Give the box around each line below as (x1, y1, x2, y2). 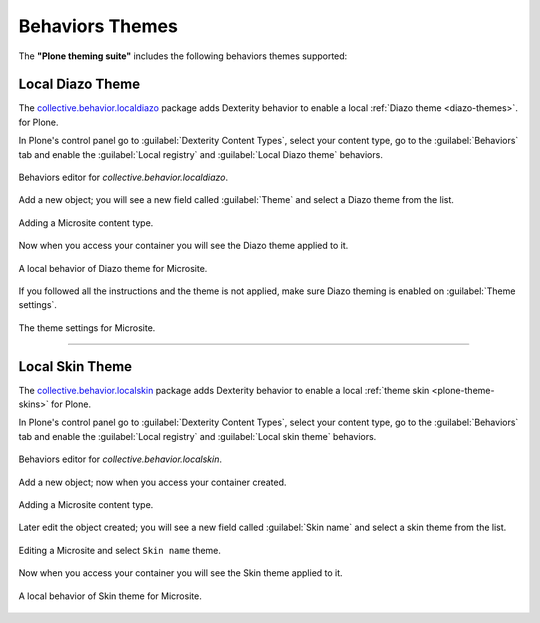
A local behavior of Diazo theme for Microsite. (18, 262, 208, 274)
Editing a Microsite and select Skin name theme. (18, 544, 222, 556)
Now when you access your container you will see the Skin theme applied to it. (18, 567, 344, 579)
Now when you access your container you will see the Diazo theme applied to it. (18, 240, 349, 252)
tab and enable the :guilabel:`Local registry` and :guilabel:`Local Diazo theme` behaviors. (18, 148, 384, 160)
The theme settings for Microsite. (18, 321, 156, 334)
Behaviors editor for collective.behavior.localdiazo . (18, 171, 229, 184)
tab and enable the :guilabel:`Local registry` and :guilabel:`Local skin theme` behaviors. (18, 430, 377, 442)
